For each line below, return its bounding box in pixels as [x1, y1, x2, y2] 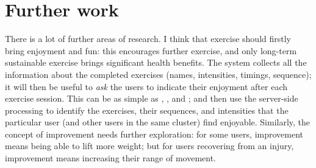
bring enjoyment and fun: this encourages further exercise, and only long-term [5, 44, 297, 57]
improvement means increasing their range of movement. [5, 152, 216, 164]
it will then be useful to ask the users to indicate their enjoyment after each [5, 80, 287, 93]
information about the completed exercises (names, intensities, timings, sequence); [5, 68, 312, 80]
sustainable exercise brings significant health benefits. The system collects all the [5, 56, 307, 69]
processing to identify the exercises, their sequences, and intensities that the [5, 103, 289, 116]
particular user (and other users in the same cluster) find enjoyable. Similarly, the [5, 116, 311, 128]
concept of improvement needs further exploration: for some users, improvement [5, 127, 304, 140]
